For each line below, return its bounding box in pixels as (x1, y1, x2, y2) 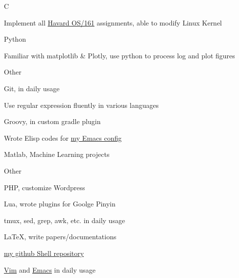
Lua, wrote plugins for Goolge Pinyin (4, 199, 116, 209)
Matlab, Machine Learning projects (4, 149, 110, 159)
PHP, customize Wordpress (4, 182, 85, 192)
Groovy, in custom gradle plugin (4, 116, 101, 126)
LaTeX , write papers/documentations (4, 231, 117, 242)
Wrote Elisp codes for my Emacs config (4, 132, 122, 143)
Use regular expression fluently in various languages (4, 100, 159, 110)
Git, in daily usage (4, 83, 60, 93)
